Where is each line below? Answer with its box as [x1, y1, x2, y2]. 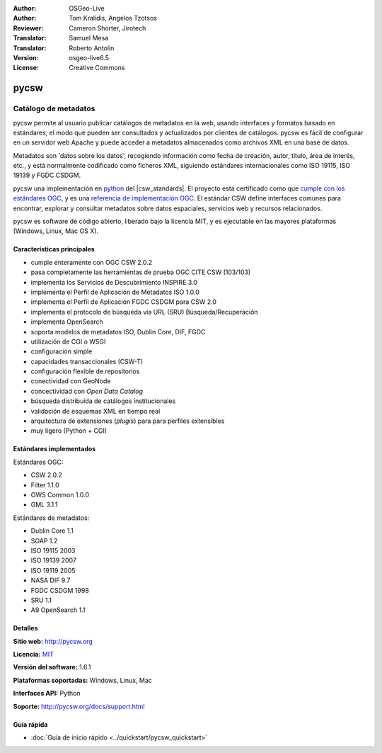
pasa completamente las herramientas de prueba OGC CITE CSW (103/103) [30, 268, 251, 276]
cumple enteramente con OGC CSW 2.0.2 [30, 258, 153, 266]
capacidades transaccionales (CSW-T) [30, 357, 144, 366]
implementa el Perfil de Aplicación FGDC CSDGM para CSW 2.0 [30, 298, 217, 306]
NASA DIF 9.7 [30, 576, 71, 584]
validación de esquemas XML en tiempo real [30, 407, 161, 415]
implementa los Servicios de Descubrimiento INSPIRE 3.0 [30, 278, 198, 286]
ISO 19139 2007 [30, 556, 77, 565]
